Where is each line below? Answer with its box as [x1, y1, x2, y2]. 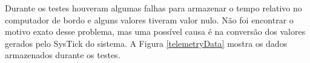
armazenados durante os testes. [5, 49, 120, 61]
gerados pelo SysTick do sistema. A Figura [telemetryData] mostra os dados [5, 37, 288, 49]
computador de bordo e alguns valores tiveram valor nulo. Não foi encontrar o [5, 13, 294, 26]
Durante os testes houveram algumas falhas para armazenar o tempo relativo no [5, 2, 302, 14]
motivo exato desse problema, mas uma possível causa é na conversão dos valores [5, 25, 306, 38]
